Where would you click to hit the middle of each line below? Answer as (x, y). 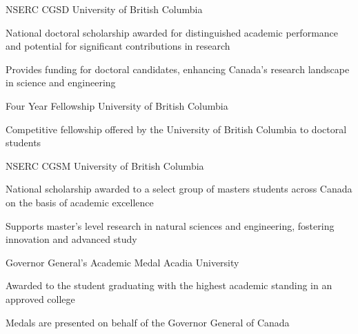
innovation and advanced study (71, 239)
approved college (40, 298)
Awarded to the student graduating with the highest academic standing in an (169, 285)
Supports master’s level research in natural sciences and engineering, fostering (170, 225)
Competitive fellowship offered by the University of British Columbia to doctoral (176, 129)
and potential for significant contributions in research (118, 46)
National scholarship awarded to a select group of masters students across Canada (179, 189)
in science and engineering (61, 82)
